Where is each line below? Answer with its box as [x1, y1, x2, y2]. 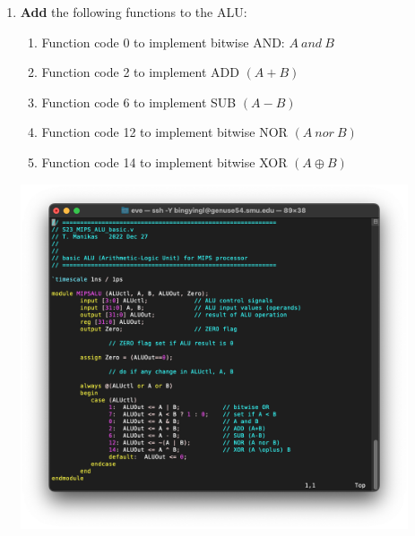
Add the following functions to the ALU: [20, 3, 247, 21]
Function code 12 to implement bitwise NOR [41, 123, 288, 141]
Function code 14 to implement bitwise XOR [41, 152, 288, 171]
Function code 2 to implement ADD [41, 63, 239, 81]
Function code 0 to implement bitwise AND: [41, 32, 285, 51]
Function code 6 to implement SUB [41, 92, 237, 111]
